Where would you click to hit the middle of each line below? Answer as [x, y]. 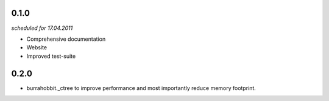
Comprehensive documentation [66, 39]
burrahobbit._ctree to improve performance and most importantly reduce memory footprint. [141, 88]
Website [37, 47]
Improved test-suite [51, 56]
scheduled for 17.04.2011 [42, 28]
